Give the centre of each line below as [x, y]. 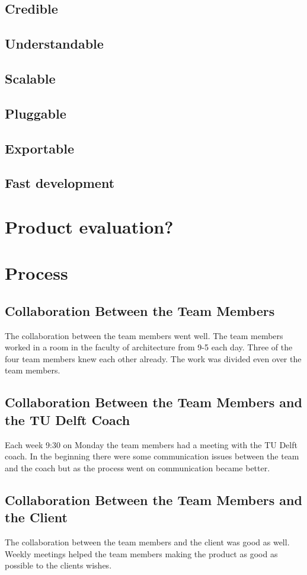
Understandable [54, 44]
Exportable [40, 148]
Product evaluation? [89, 226]
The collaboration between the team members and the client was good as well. [147, 542]
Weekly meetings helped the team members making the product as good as [141, 553]
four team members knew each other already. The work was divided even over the [153, 358]
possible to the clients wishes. [58, 565]
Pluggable [36, 113]
